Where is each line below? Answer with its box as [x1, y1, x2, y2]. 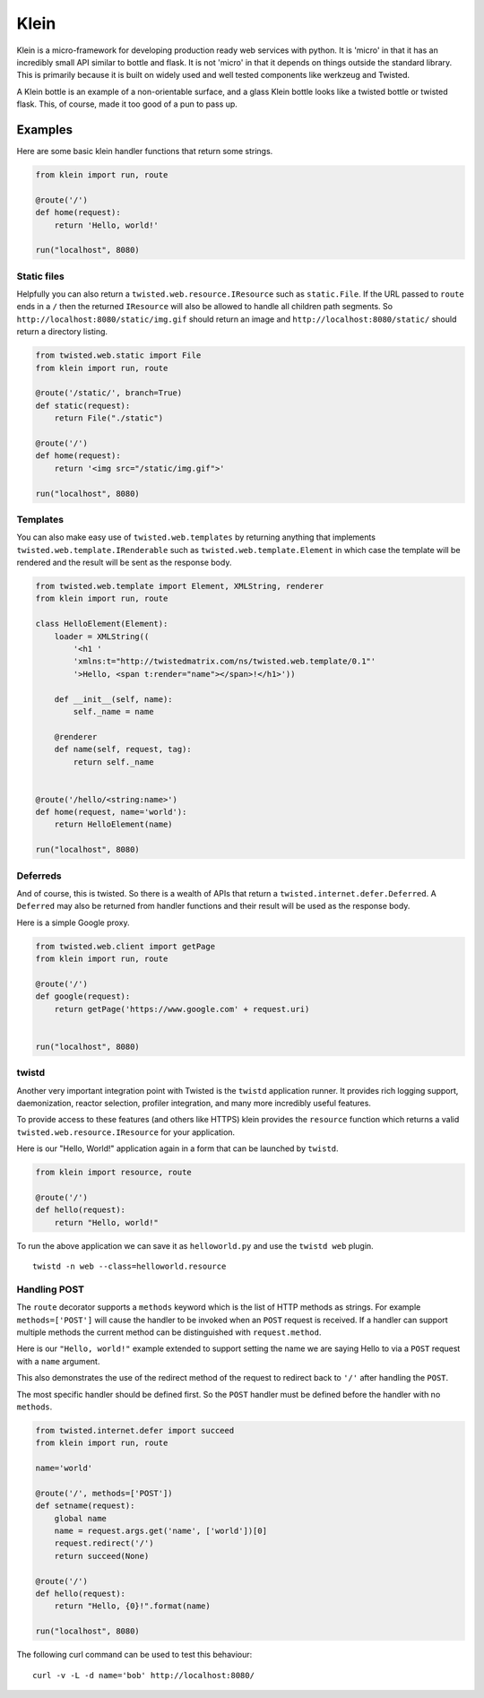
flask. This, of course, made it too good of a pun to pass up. [16, 99, 238, 109]
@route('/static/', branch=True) [35, 388, 183, 398]
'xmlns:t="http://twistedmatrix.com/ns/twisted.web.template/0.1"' [73, 656, 376, 667]
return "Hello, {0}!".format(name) [54, 1601, 211, 1611]
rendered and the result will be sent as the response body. [16, 557, 232, 568]
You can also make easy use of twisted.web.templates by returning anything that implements [16, 532, 376, 542]
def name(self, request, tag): [54, 744, 192, 755]
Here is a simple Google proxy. [16, 917, 130, 928]
